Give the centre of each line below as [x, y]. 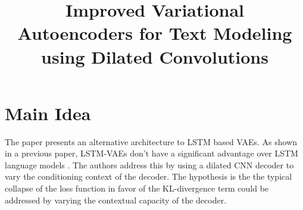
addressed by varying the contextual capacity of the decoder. [116, 200]
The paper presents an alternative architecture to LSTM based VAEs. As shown [151, 141]
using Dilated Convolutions [155, 56]
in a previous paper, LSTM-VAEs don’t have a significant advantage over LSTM [151, 153]
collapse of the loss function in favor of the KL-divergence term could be [137, 188]
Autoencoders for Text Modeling [155, 33]
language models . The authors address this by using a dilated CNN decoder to [149, 164]
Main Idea [48, 113]
